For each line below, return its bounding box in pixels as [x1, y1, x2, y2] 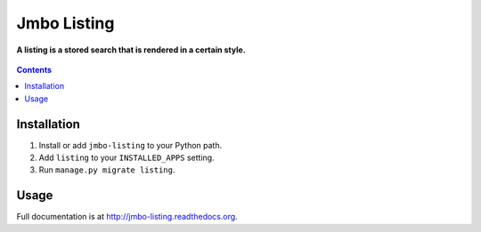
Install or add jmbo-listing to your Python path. [38, 140, 223, 150]
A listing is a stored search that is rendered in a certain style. [16, 44, 247, 55]
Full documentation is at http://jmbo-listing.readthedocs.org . [16, 212, 238, 222]
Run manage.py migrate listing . [38, 164, 175, 175]
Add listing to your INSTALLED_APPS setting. [38, 152, 215, 164]
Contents [16, 64, 53, 75]
